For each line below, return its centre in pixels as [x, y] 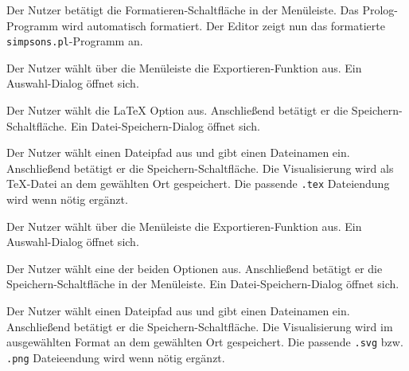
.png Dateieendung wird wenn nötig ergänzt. [116, 357]
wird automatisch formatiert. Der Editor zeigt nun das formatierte [223, 25]
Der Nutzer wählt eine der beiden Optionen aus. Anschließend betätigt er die [195, 268]
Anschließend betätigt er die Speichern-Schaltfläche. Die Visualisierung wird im [200, 326]
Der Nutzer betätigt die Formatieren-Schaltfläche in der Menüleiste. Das [183, 10]
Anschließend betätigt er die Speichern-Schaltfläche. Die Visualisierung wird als [200, 168]
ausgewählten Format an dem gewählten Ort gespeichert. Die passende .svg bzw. [205, 342]
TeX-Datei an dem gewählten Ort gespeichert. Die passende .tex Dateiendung [198, 184]
